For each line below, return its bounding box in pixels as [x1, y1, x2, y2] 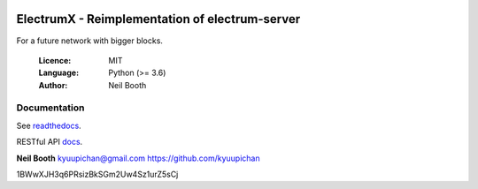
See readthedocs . [16, 120, 81, 131]
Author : [38, 79, 68, 90]
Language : [38, 67, 80, 79]
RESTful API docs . [16, 137, 83, 147]
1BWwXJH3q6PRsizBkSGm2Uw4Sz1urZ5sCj [16, 169, 179, 179]
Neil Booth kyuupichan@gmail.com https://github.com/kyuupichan [16, 153, 260, 163]
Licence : [38, 55, 72, 65]
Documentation [16, 102, 85, 114]
